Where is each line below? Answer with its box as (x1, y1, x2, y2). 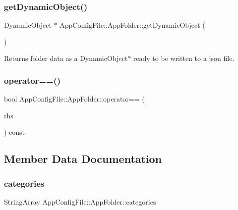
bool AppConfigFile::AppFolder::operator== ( (4, 94, 145, 104)
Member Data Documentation (4, 151, 162, 166)
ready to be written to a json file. (133, 53, 235, 63)
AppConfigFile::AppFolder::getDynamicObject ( (59, 20, 205, 30)
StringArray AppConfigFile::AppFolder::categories (4, 197, 156, 207)
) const (4, 127, 25, 137)
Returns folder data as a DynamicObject (4, 53, 128, 63)
